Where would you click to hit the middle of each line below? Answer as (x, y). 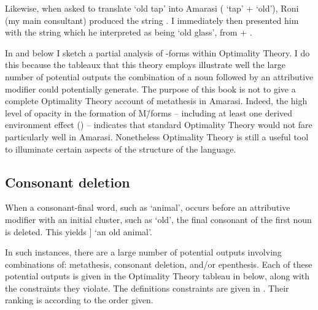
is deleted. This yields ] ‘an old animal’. (79, 231)
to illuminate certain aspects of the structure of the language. (121, 149)
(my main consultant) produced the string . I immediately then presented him (152, 20)
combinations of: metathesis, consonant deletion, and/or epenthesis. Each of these (159, 264)
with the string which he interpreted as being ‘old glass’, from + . (129, 32)
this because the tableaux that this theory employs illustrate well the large (145, 65)
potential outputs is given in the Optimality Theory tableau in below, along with (157, 276)
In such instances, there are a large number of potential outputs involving (143, 252)
